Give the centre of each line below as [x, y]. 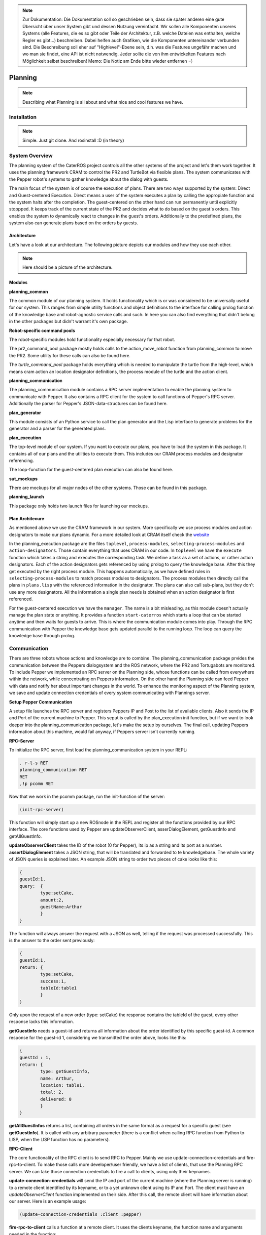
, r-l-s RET [34, 763]
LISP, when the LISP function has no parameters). [60, 1140]
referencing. [21, 460]
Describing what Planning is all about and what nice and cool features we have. [103, 102]
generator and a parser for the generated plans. [57, 429]
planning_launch [27, 497]
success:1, [53, 981]
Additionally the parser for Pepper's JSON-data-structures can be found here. [88, 404]
